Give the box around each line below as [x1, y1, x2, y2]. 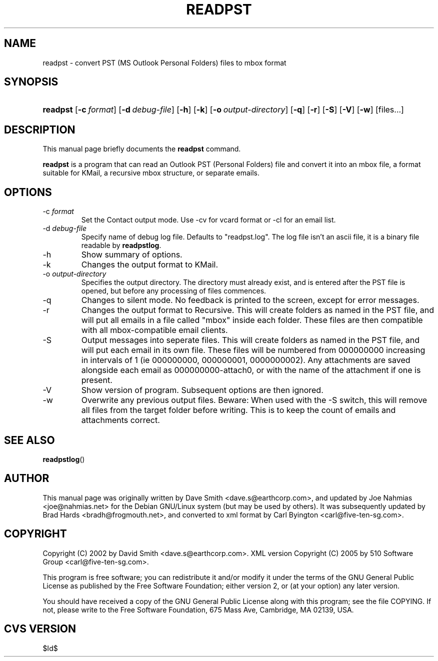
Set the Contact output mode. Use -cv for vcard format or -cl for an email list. [81, 215, 336, 224]
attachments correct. [81, 415, 160, 425]
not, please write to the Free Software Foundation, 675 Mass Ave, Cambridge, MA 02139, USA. [42, 605, 354, 614]
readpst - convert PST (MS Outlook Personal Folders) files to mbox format [42, 58, 286, 67]
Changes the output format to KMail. [81, 259, 218, 270]
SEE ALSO [4, 433, 55, 446]
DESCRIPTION [4, 123, 75, 136]
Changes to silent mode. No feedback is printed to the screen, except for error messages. [81, 295, 419, 305]
